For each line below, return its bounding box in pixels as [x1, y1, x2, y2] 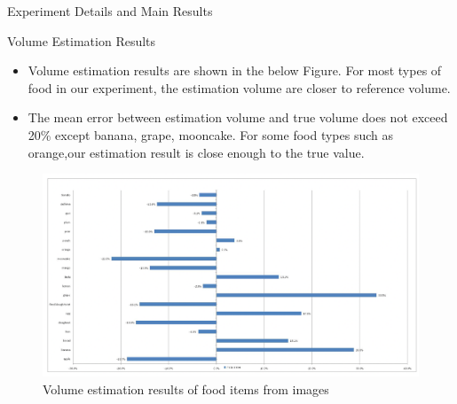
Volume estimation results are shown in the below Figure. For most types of [28, 61, 442, 80]
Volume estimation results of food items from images [43, 379, 329, 398]
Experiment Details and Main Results [7, 2, 213, 19]
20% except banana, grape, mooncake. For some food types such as [28, 125, 394, 144]
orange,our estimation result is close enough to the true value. [28, 143, 365, 161]
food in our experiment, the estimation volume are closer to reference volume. [28, 78, 451, 97]
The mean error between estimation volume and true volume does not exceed [28, 108, 448, 127]
